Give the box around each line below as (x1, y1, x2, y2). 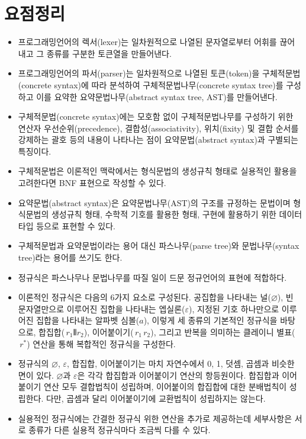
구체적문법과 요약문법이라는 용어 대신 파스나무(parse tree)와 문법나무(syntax (18, 239, 299, 252)
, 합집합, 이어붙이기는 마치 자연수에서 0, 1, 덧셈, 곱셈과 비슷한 (66, 357, 295, 370)
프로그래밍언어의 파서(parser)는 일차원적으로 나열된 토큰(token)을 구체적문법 (18, 67, 301, 79)
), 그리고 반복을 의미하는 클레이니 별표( (150, 326, 295, 338)
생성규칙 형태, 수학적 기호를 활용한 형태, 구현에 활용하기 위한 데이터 (51, 208, 302, 220)
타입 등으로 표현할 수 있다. (18, 219, 116, 232)
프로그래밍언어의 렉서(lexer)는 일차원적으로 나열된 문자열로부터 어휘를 (18, 36, 277, 48)
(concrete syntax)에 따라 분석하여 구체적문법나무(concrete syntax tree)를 (18, 78, 284, 91)
